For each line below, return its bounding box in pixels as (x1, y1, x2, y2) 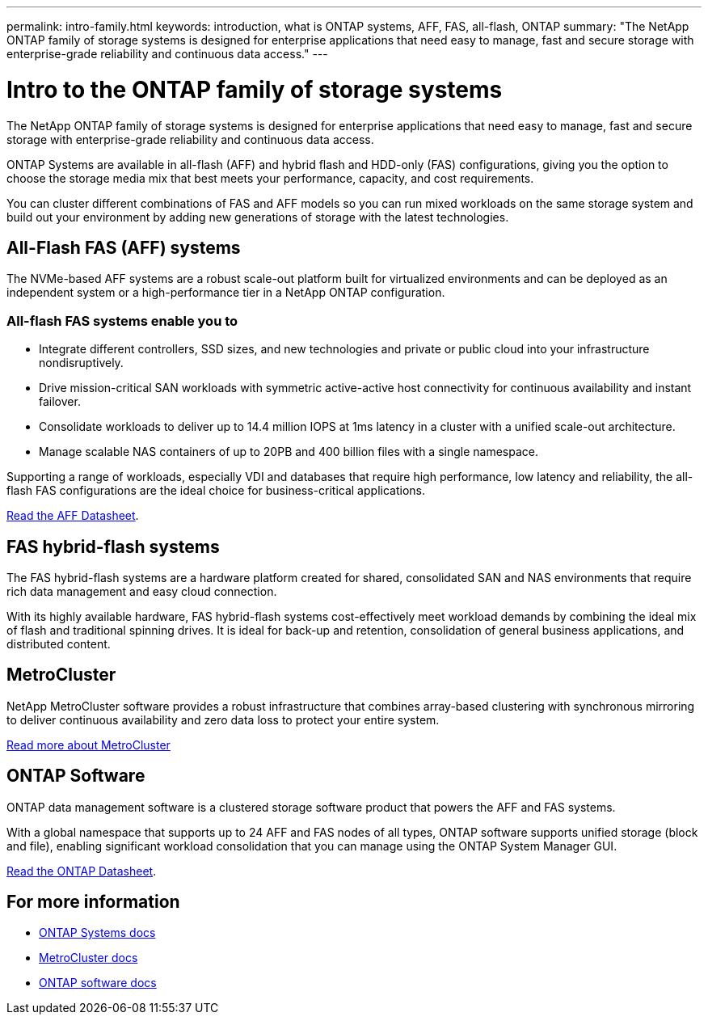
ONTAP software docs (39, 976, 157, 990)
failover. (39, 394, 81, 409)
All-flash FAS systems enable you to (6, 312, 238, 329)
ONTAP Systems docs (39, 926, 156, 940)
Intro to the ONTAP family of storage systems (6, 75, 503, 103)
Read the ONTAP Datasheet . (6, 863, 157, 878)
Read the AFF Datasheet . (6, 508, 139, 523)
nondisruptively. (39, 356, 124, 370)
